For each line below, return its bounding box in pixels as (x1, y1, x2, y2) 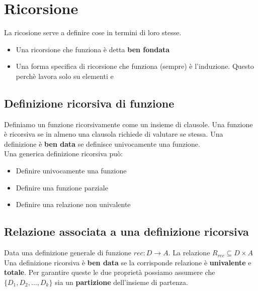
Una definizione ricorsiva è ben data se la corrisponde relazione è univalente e (4, 257, 251, 267)
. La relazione (168, 247, 210, 258)
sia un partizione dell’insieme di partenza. (55, 276, 188, 287)
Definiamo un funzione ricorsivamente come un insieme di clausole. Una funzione (4, 119, 253, 129)
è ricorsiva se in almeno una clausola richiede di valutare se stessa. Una (4, 129, 223, 139)
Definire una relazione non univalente (16, 199, 131, 210)
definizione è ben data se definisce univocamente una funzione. (4, 138, 200, 149)
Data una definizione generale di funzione (4, 247, 132, 258)
